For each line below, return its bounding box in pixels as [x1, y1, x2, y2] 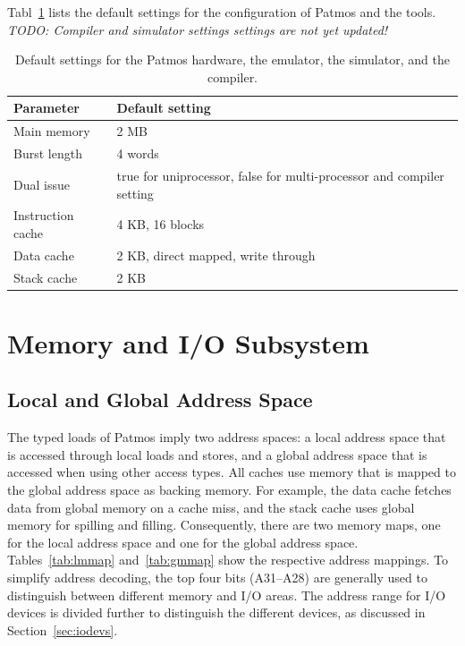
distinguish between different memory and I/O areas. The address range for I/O [7, 585, 446, 604]
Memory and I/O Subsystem [7, 324, 369, 361]
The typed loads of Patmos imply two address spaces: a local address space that [7, 428, 446, 446]
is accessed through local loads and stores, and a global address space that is [7, 445, 427, 463]
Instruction [13, 206, 74, 225]
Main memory [13, 122, 90, 140]
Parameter [13, 98, 80, 117]
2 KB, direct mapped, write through [116, 245, 316, 264]
